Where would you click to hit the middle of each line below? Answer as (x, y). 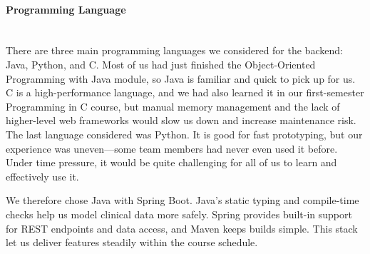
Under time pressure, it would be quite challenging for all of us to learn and (171, 162)
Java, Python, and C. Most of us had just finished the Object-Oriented (161, 64)
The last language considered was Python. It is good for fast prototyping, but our (184, 134)
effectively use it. (42, 176)
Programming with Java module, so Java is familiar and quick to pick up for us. (181, 78)
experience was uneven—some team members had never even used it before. (172, 148)
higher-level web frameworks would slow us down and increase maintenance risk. (181, 120)
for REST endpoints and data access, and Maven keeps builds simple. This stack (182, 228)
